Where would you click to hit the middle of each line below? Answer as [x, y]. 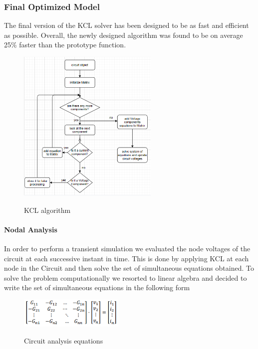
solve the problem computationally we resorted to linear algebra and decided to [126, 277]
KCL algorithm [47, 210]
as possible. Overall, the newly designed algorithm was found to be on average [124, 35]
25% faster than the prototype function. [65, 45]
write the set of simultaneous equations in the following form [97, 287]
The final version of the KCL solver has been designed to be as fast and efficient [127, 25]
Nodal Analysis [31, 229]
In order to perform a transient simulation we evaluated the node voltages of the [127, 248]
